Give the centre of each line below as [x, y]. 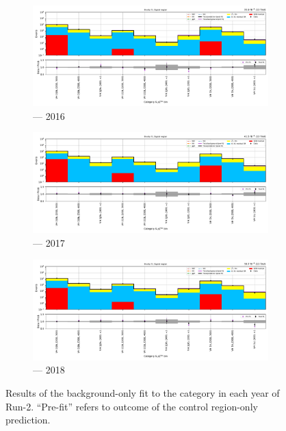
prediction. [28, 420]
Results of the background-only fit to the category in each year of [143, 392]
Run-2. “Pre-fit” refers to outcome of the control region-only [132, 406]
